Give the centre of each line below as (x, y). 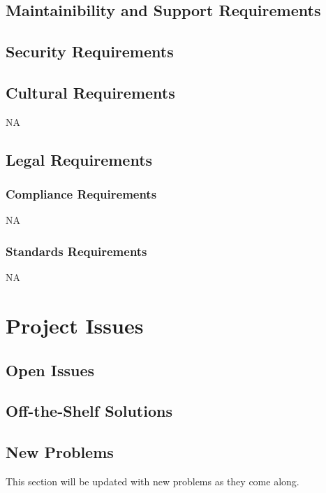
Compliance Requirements (81, 194)
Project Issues (75, 325)
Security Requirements (90, 51)
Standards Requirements (76, 251)
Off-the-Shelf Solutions (89, 411)
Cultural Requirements (90, 92)
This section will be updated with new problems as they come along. (153, 481)
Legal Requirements (79, 159)
